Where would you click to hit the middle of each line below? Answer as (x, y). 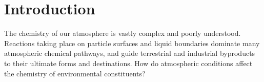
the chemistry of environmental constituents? (75, 73)
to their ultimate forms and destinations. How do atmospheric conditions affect (128, 63)
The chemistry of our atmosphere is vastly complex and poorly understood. (123, 33)
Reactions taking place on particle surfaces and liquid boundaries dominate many (132, 43)
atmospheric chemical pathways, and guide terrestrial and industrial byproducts (130, 53)
